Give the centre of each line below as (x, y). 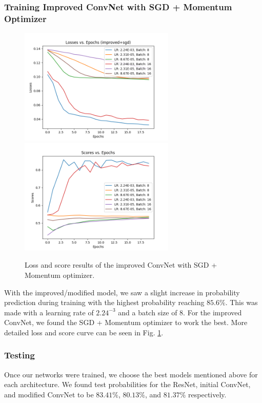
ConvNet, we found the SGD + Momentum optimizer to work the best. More (126, 322)
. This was (241, 302)
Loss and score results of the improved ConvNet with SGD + (121, 265)
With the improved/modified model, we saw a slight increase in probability (122, 292)
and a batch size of (148, 312)
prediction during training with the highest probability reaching (104, 302)
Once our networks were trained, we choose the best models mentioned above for (131, 374)
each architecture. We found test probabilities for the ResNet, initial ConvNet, (127, 384)
